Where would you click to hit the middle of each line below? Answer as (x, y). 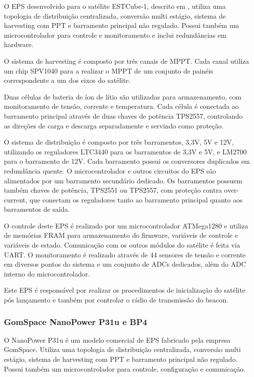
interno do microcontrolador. (47, 273)
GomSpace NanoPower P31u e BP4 (76, 321)
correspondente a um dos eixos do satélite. (67, 80)
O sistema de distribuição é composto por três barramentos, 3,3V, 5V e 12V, (119, 142)
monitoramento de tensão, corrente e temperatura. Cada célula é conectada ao (121, 106)
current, (16, 199)
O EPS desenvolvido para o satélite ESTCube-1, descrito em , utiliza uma (115, 6)
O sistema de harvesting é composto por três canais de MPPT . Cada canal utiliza (127, 61)
